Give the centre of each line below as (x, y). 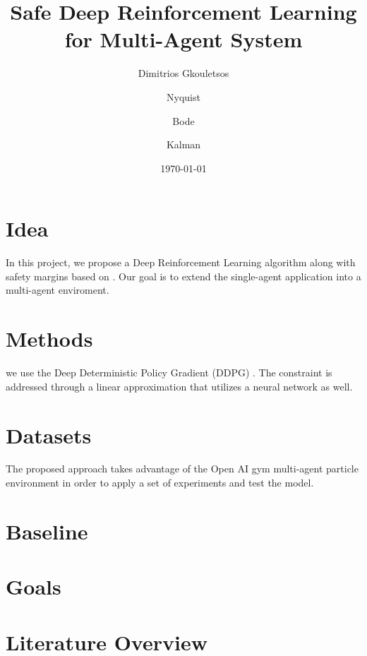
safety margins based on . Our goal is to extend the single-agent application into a (183, 276)
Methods (49, 339)
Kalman (183, 144)
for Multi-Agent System (183, 39)
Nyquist (183, 96)
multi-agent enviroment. (58, 290)
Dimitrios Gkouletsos (183, 73)
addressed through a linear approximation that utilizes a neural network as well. (179, 386)
